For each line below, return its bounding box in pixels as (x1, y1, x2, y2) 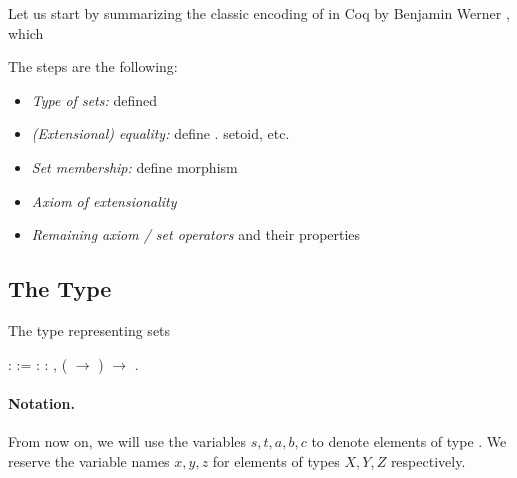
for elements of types (212, 450, 340, 471)
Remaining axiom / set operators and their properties (31, 224, 361, 245)
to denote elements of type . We (311, 430, 507, 451)
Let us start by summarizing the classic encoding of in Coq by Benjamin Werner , (8, 3, 510, 23)
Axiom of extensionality (31, 190, 177, 211)
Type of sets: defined (31, 89, 157, 110)
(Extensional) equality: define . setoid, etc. (31, 123, 290, 144)
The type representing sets (8, 319, 171, 340)
